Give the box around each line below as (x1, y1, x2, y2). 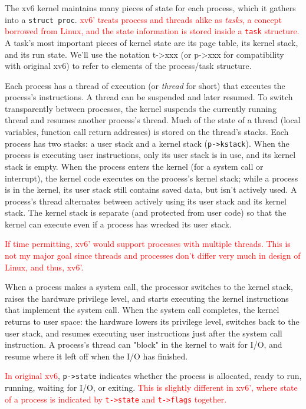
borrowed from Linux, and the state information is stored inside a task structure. (5, 25, 300, 37)
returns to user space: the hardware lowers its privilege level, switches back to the (5, 315, 300, 328)
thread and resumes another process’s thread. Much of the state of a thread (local (5, 114, 301, 126)
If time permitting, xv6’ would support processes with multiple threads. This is (5, 238, 291, 250)
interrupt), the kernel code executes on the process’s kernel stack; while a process (5, 171, 298, 184)
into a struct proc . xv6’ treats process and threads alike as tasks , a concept (5, 13, 282, 25)
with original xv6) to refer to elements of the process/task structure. (5, 60, 252, 72)
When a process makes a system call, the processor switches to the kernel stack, (5, 281, 293, 293)
